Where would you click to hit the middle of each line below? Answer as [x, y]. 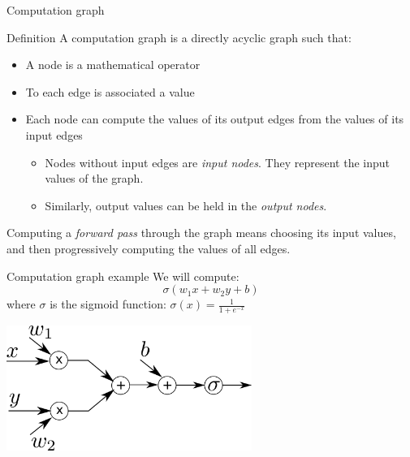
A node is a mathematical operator [113, 65]
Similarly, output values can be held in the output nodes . [186, 205]
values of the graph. [94, 178]
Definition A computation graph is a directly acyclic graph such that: [179, 37]
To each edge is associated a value [110, 91]
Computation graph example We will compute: [123, 276]
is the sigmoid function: [108, 304]
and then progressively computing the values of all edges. [149, 248]
